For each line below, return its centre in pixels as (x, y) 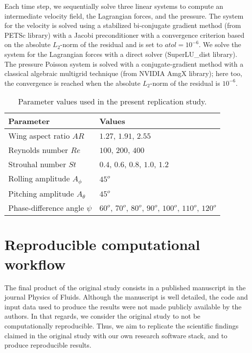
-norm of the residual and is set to (112, 44)
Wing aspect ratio (39, 136)
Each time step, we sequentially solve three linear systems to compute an (114, 6)
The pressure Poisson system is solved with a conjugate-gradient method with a (124, 63)
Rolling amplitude (39, 178)
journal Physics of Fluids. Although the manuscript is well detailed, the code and (126, 297)
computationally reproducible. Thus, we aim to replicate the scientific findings (122, 325)
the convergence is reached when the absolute (72, 83)
